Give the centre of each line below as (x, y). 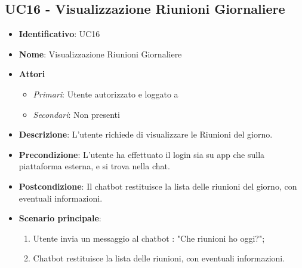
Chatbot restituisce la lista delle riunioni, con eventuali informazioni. (159, 258)
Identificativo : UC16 (59, 34)
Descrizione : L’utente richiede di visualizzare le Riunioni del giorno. (146, 134)
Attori (32, 74)
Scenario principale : (60, 218)
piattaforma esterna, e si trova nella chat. (94, 166)
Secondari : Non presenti (76, 114)
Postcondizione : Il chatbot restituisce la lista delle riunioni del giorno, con (158, 186)
